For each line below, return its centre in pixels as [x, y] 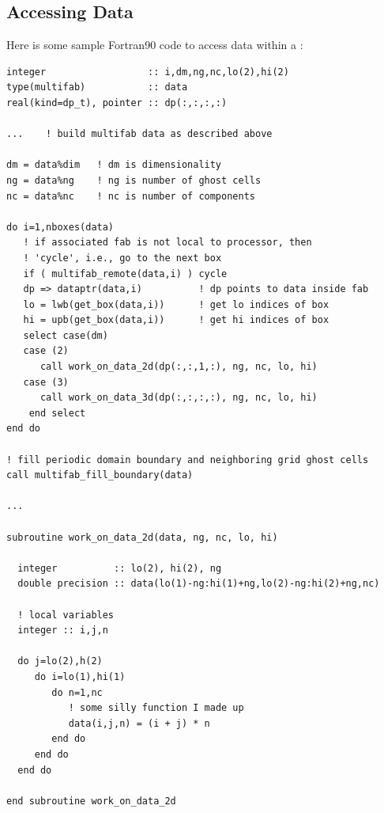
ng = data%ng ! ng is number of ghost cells [134, 180]
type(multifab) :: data [97, 87]
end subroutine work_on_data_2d [91, 801]
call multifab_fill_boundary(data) [100, 475]
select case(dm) [66, 335]
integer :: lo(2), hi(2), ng [120, 568]
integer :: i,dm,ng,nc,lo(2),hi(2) [148, 72]
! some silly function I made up [156, 708]
